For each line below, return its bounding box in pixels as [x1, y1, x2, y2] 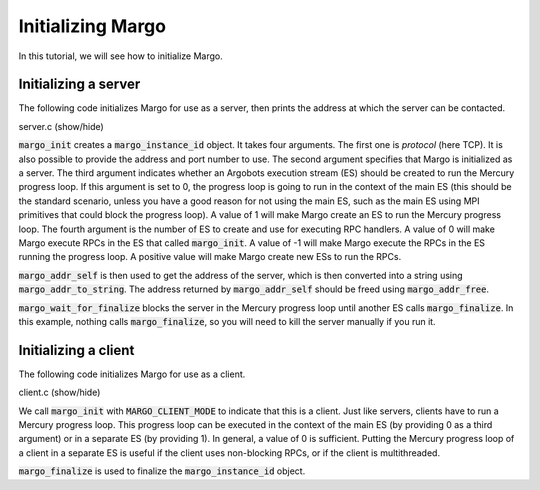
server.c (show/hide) [18, 120, 104, 132]
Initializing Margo [18, 15, 167, 37]
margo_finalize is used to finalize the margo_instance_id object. [18, 465, 306, 477]
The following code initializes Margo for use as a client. [18, 368, 246, 380]
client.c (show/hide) [18, 386, 101, 399]
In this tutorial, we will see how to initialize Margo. [18, 50, 224, 62]
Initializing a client [18, 341, 135, 359]
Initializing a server [18, 76, 141, 93]
